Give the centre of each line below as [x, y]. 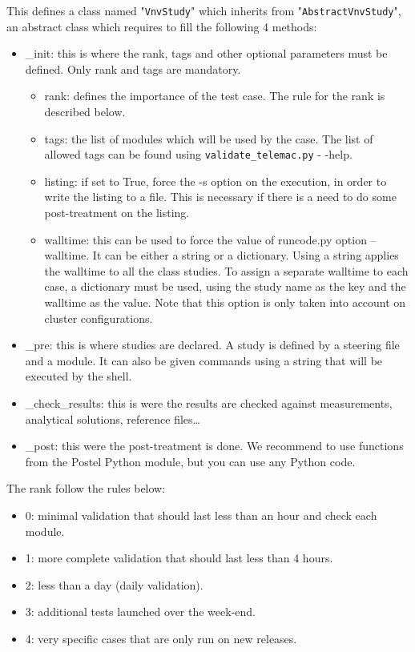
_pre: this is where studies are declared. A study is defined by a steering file [212, 345]
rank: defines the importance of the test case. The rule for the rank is [215, 96]
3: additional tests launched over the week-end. [140, 612]
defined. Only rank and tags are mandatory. [133, 68]
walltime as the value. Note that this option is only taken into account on [225, 302]
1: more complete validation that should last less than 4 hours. [179, 558]
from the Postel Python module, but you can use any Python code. [190, 461]
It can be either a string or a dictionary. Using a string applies [246, 255]
